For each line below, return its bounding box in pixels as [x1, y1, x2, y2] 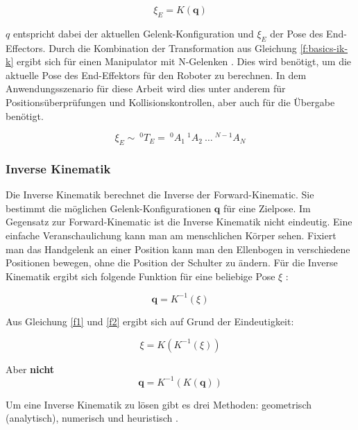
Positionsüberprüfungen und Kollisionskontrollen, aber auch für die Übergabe [6, 94, 335, 109]
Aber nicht [6, 361, 54, 376]
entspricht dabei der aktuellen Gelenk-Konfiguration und [12, 26, 254, 40]
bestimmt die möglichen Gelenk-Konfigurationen [6, 200, 212, 215]
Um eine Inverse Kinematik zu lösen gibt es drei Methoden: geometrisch [6, 397, 312, 411]
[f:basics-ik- [300, 40, 348, 55]
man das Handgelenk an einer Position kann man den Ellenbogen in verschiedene [6, 241, 350, 256]
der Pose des [270, 26, 323, 40]
